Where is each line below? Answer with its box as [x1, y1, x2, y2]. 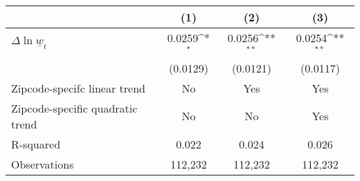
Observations [11, 155, 74, 172]
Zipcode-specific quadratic [11, 99, 138, 116]
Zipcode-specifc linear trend [11, 79, 145, 96]
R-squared [11, 135, 61, 152]
